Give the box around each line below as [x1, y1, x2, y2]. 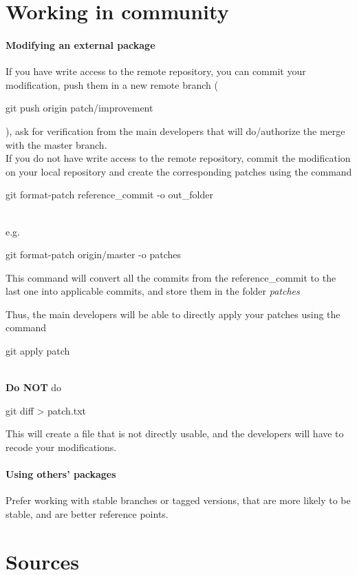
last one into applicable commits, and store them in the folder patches [6, 284, 300, 298]
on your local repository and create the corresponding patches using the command [6, 164, 352, 178]
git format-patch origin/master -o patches [6, 247, 181, 262]
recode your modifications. [6, 440, 117, 454]
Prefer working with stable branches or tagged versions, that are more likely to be [6, 493, 351, 508]
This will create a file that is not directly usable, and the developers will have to [6, 426, 344, 441]
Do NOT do [6, 380, 62, 395]
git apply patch [6, 344, 70, 358]
